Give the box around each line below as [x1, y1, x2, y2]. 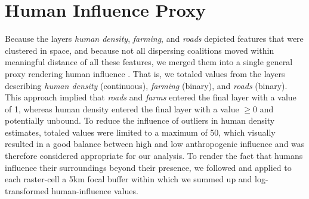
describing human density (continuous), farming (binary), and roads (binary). [5, 79, 288, 91]
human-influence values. [51, 184, 138, 197]
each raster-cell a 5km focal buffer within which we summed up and [5, 173, 252, 185]
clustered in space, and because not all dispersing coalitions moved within [5, 44, 274, 56]
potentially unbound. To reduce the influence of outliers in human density [5, 114, 275, 127]
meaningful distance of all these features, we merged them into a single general [5, 56, 293, 68]
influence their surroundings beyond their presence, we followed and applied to [5, 161, 292, 173]
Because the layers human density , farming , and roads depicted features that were [5, 32, 304, 45]
